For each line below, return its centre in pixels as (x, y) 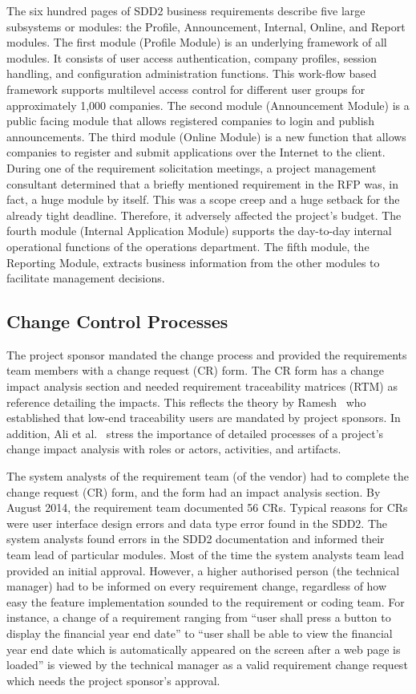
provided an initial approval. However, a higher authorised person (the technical (203, 570)
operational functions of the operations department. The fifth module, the (188, 246)
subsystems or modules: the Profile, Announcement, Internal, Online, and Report (206, 26)
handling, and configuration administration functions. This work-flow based (192, 73)
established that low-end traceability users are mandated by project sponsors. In (204, 418)
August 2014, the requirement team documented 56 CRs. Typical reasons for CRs (207, 507)
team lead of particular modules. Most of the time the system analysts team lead (205, 555)
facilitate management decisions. (86, 278)
